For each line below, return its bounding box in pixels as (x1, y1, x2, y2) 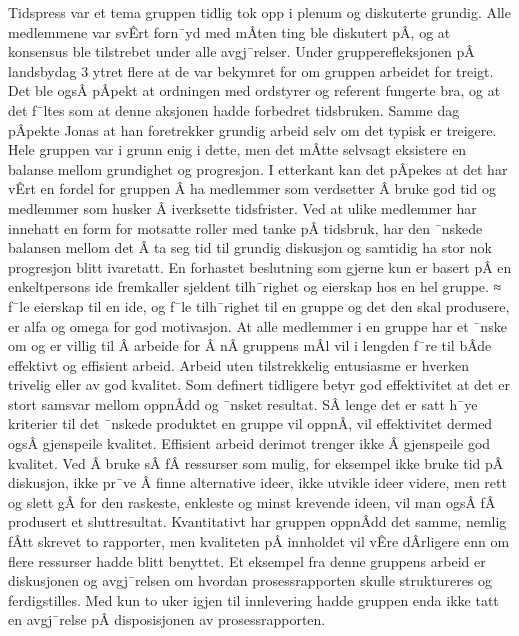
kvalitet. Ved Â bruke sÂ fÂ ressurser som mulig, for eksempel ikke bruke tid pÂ (8, 452, 504, 473)
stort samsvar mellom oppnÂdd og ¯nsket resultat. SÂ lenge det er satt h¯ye (8, 393, 478, 414)
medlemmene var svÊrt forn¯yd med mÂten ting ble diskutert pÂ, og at (8, 21, 451, 42)
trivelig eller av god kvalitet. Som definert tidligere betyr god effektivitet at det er (8, 374, 510, 395)
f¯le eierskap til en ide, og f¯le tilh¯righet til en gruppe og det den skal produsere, (8, 295, 510, 316)
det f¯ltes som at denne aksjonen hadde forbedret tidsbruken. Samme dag (8, 99, 460, 120)
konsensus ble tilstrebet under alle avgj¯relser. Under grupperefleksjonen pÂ (8, 41, 475, 62)
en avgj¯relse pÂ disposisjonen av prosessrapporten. (8, 609, 326, 630)
